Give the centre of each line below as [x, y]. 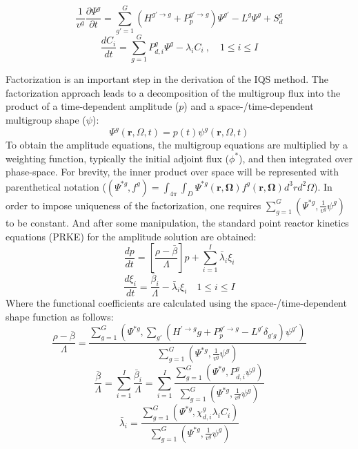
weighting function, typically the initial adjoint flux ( [118, 158]
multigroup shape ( [46, 120]
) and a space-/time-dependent [249, 106]
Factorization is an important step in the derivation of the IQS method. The [167, 79]
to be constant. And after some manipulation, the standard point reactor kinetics [177, 222]
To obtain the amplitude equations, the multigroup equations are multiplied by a [177, 145]
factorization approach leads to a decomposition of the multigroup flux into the [173, 92]
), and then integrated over [296, 158]
